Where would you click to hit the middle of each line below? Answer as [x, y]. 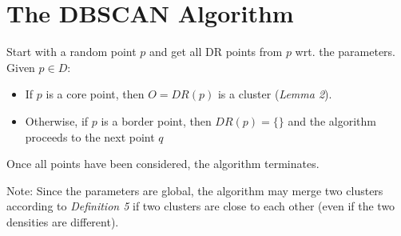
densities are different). [63, 221]
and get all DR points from [216, 52]
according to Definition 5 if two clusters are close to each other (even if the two [201, 206]
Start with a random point [71, 52]
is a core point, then [95, 94]
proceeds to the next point [90, 136]
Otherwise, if [57, 120]
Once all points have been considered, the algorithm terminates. [163, 164]
